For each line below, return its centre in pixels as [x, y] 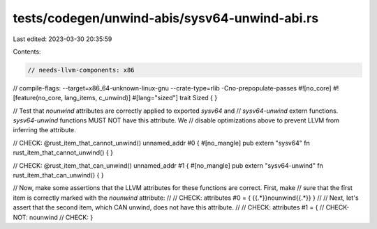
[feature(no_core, [38, 98]
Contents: [27, 52]
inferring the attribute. [44, 130]
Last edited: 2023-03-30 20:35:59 [62, 39]
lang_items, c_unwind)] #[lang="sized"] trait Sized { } [141, 98]
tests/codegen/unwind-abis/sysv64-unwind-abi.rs [166, 18]
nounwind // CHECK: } [61, 217]
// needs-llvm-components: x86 [81, 70]
